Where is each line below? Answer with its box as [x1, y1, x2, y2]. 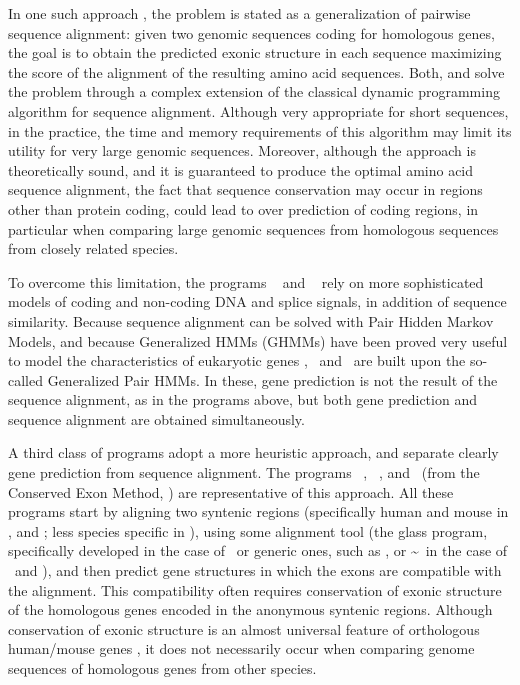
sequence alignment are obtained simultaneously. [8, 408, 305, 429]
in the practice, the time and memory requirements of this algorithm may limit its [8, 120, 512, 141]
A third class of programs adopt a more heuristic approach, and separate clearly [8, 442, 499, 463]
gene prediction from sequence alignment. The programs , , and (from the [8, 462, 480, 483]
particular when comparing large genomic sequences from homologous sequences [8, 218, 499, 239]
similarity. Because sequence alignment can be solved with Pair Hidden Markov [8, 310, 494, 331]
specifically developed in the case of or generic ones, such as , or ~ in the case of [8, 540, 508, 561]
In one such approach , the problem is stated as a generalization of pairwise [8, 3, 471, 23]
